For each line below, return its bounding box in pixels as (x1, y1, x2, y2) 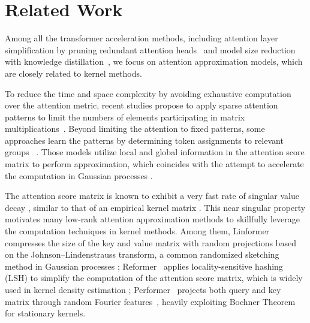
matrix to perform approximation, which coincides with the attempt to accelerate (5, 158, 304, 170)
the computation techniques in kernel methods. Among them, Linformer (5, 225, 270, 237)
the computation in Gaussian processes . (5, 169, 153, 182)
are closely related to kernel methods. (5, 67, 142, 79)
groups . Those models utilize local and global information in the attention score (5, 146, 305, 158)
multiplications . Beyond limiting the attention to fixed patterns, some (5, 122, 265, 135)
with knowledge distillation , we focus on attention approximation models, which (5, 55, 303, 68)
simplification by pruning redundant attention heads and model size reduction (5, 43, 296, 56)
